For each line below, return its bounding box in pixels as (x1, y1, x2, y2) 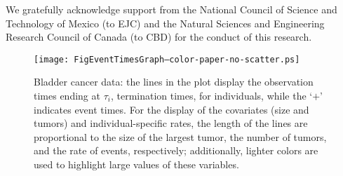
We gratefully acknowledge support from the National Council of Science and (6, 2, 337, 16)
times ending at (34, 88, 100, 103)
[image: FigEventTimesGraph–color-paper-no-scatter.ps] (34, 54, 300, 65)
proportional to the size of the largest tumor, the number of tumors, (34, 129, 327, 144)
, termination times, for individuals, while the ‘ (110, 88, 313, 103)
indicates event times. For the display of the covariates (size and (34, 102, 309, 116)
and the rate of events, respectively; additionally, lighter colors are (34, 143, 318, 158)
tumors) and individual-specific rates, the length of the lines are (34, 116, 308, 130)
